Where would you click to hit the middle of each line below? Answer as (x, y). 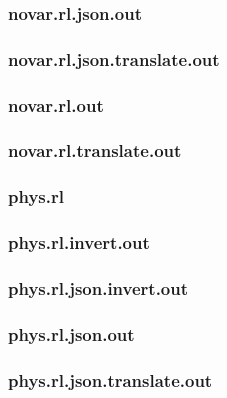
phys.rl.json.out (71, 333)
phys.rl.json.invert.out (98, 287)
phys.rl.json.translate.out (110, 379)
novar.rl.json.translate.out (114, 58)
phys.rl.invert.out (79, 242)
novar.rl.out (56, 104)
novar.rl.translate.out (95, 150)
